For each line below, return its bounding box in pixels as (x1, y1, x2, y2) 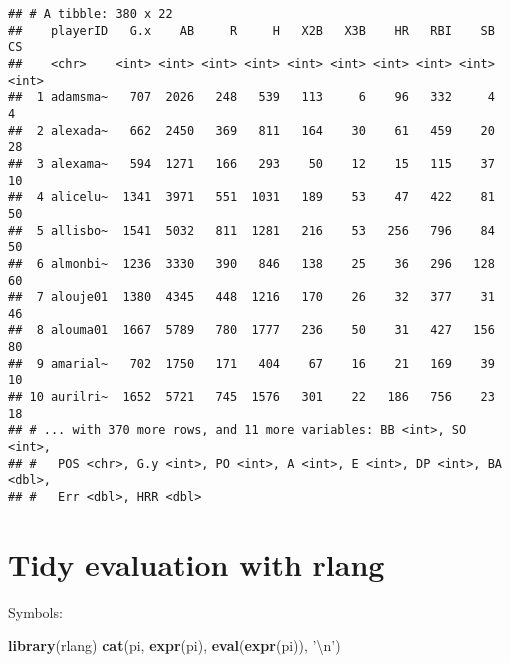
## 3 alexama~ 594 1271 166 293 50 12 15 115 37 (8, 156, 495, 171)
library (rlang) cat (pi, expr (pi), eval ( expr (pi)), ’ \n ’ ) (8, 635, 341, 656)
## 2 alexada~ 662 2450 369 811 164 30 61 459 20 (8, 123, 495, 138)
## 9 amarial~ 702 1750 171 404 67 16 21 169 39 (8, 356, 495, 371)
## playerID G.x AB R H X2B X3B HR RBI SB (8, 23, 495, 38)
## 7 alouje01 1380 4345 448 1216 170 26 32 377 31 (8, 290, 495, 305)
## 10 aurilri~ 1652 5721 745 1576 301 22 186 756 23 (8, 390, 495, 405)
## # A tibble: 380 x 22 (8, 7, 173, 21)
